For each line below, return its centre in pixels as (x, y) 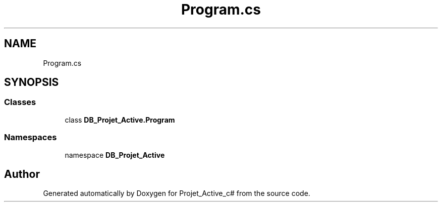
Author (22, 174)
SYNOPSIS (32, 82)
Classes (20, 102)
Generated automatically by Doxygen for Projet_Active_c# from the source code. (177, 193)
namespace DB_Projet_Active (115, 155)
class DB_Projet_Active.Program (120, 120)
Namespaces (31, 137)
